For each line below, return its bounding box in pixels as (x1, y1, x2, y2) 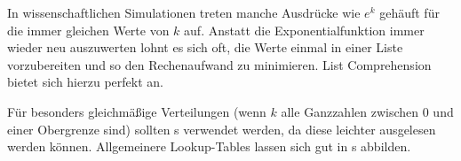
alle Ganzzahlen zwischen (281, 102, 419, 120)
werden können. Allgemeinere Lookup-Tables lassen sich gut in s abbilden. (7, 137, 411, 156)
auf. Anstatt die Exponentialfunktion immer (184, 20, 425, 39)
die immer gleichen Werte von (7, 20, 170, 39)
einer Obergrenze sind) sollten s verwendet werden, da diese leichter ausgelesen (7, 119, 436, 138)
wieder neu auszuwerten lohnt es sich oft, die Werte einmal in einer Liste (7, 38, 403, 57)
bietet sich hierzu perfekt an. (7, 73, 163, 91)
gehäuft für (379, 4, 440, 21)
